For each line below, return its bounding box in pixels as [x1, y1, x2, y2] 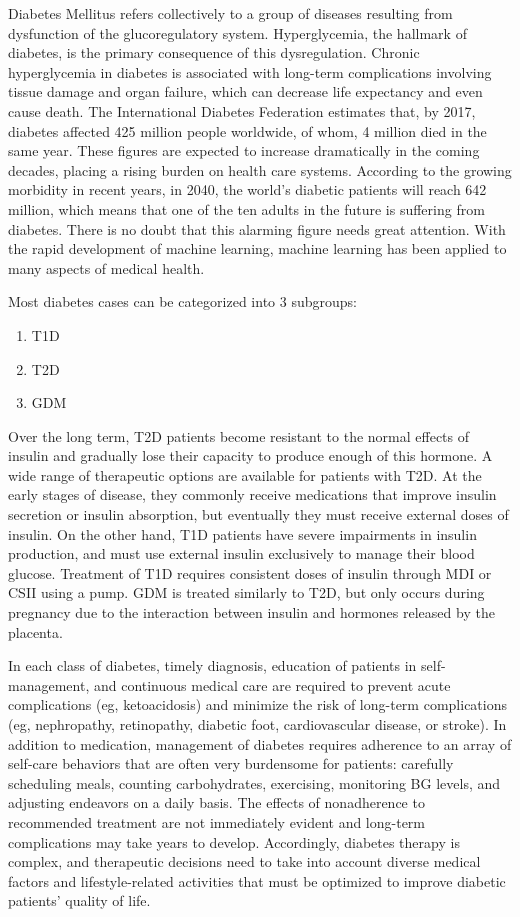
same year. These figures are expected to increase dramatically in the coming [8, 140, 480, 161]
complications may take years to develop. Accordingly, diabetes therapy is [8, 831, 460, 852]
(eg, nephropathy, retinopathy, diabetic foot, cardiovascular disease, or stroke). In [8, 714, 507, 734]
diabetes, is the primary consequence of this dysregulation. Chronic [8, 42, 420, 63]
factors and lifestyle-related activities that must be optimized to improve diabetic [8, 870, 506, 891]
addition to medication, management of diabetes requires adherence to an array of [8, 733, 512, 754]
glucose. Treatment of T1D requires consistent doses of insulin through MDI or [8, 562, 492, 583]
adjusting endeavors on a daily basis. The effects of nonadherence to [8, 792, 425, 813]
